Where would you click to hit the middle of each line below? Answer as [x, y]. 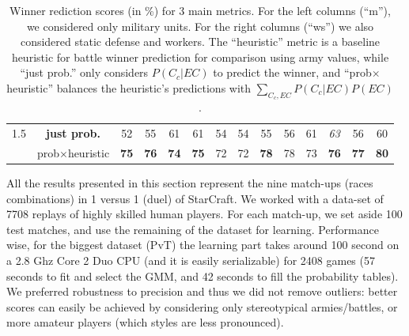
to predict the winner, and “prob [292, 72]
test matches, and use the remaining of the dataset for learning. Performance [193, 229]
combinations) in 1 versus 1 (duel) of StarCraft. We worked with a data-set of [195, 198]
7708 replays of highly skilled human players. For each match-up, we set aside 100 [204, 214]
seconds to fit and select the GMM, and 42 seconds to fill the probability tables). [203, 276]
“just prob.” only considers [84, 72]
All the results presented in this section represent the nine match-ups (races [190, 182]
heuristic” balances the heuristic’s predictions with [129, 87]
